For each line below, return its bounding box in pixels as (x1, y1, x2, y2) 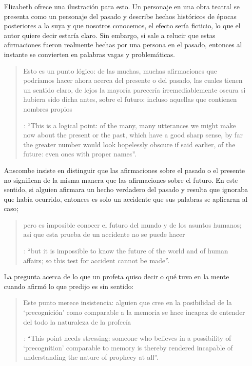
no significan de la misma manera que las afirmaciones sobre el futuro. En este (4, 174, 238, 185)
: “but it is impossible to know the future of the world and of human (23, 246, 228, 256)
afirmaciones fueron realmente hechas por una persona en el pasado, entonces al (4, 39, 242, 50)
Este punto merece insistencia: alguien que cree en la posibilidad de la (23, 297, 232, 308)
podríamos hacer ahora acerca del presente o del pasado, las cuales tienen (23, 75, 243, 85)
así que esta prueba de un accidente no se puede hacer (23, 229, 185, 239)
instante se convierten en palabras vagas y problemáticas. (4, 49, 175, 59)
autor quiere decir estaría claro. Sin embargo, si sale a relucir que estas (4, 30, 215, 40)
